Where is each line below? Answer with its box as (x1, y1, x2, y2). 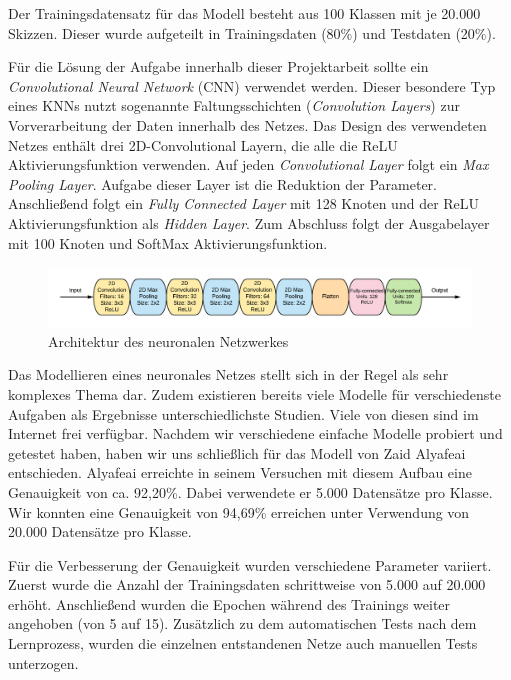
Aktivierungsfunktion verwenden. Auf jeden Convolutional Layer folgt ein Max (8, 154, 489, 175)
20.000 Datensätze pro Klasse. (8, 521, 192, 542)
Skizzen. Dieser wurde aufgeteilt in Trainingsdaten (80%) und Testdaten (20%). (8, 22, 496, 43)
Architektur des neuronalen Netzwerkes (48, 330, 289, 351)
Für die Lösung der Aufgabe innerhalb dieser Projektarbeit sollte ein (8, 56, 429, 77)
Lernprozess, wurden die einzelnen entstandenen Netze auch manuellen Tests (8, 633, 478, 654)
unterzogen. (8, 652, 79, 673)
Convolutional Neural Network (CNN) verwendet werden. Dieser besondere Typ (8, 75, 496, 96)
